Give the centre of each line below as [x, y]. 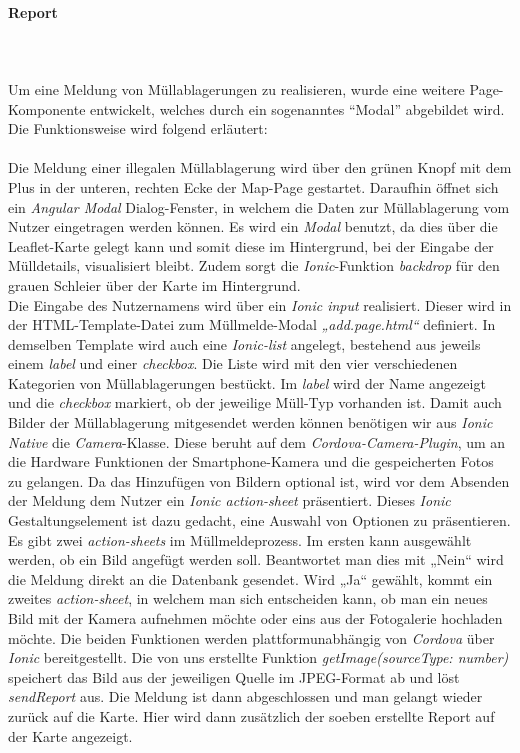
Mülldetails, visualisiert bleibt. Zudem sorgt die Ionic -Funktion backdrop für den [254, 265]
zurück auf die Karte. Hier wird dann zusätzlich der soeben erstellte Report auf [251, 715]
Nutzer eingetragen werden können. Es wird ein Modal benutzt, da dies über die [253, 226]
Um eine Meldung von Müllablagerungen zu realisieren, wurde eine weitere [236, 88]
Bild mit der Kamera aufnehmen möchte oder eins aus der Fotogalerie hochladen [255, 618]
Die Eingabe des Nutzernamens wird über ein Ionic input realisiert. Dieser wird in [260, 304]
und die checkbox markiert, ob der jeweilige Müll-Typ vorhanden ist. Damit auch [255, 402]
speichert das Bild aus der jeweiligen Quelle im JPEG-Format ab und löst [234, 676]
